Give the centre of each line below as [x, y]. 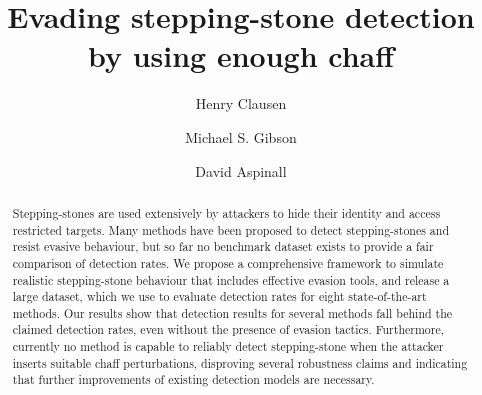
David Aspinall [241, 170]
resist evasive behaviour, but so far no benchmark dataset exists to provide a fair [223, 246]
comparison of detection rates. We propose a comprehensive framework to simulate [228, 262]
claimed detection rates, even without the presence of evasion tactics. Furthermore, [228, 329]
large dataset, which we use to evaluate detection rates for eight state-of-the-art [219, 296]
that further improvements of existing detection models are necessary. [193, 379]
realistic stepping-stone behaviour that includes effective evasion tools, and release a [231, 279]
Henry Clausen [241, 103]
